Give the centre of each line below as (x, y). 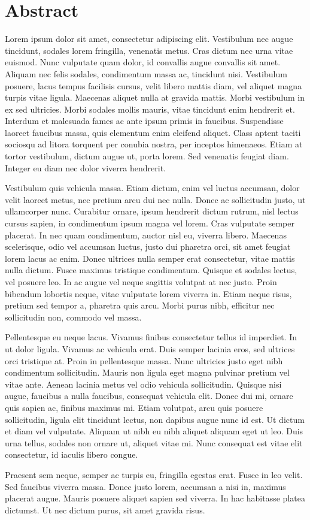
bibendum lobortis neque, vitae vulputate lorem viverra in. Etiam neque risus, (148, 293)
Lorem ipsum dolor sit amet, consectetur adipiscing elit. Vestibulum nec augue (149, 39)
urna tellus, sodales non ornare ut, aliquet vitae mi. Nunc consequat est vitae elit (154, 442)
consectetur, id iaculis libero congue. (72, 454)
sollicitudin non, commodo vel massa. (73, 317)
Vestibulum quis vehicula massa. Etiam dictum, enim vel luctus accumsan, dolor (152, 188)
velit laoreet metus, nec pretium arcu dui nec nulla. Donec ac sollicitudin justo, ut (155, 199)
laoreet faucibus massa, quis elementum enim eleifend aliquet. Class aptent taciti (153, 132)
